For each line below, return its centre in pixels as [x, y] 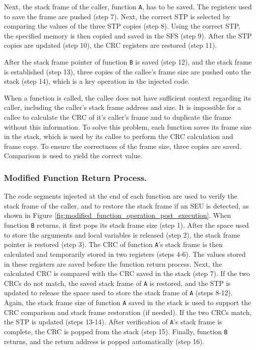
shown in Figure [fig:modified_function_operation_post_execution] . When [117, 215]
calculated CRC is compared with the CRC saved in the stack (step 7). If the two [127, 273]
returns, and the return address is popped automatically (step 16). [104, 341]
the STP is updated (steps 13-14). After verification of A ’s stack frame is [113, 322]
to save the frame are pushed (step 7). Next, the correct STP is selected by [117, 16]
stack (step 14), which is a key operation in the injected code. [97, 81]
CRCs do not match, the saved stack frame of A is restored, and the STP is [117, 283]
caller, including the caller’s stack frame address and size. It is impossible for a [123, 107]
